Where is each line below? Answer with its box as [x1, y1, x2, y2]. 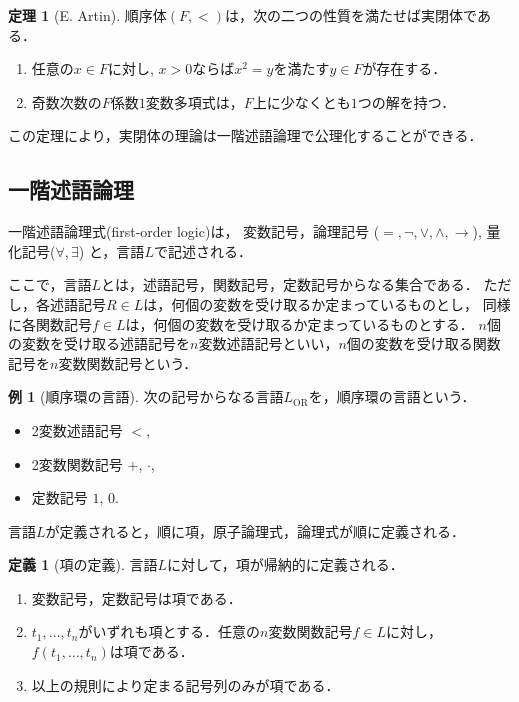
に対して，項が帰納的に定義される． [167, 554, 404, 575]
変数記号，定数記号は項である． [31, 587, 242, 608]
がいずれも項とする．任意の [78, 621, 261, 642]
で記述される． [153, 240, 252, 261]
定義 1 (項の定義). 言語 [8, 554, 158, 575]
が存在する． [362, 58, 447, 79]
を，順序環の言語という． [308, 386, 476, 407]
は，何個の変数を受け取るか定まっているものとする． [125, 313, 474, 334]
